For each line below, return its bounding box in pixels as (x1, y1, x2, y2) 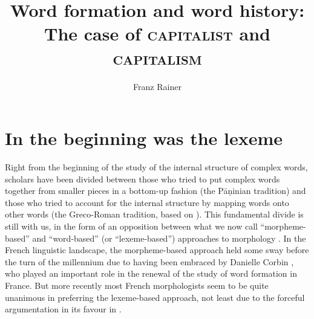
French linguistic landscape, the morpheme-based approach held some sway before (5, 243, 309, 256)
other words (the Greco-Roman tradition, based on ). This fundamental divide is (5, 208, 304, 221)
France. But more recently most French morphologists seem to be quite (5, 279, 269, 291)
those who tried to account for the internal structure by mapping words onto (5, 196, 289, 208)
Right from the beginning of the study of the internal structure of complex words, (5, 161, 308, 173)
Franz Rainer (133, 80, 182, 92)
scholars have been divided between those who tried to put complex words (5, 172, 280, 185)
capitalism (113, 45, 202, 69)
